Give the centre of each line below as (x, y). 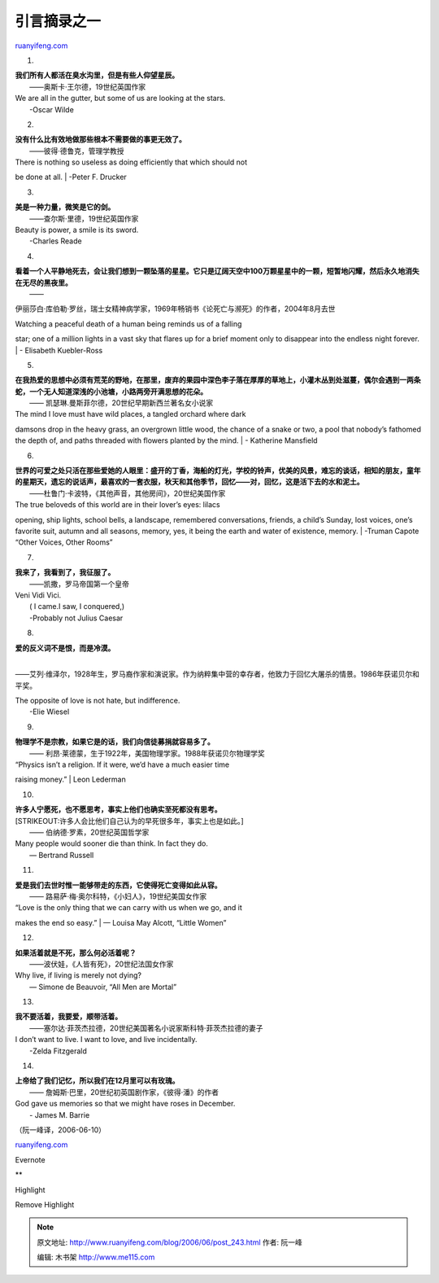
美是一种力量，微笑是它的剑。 (65, 207)
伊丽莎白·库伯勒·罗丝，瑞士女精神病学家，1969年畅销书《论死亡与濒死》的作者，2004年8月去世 (175, 309)
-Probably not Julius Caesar (76, 618)
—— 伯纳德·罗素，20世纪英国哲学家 (89, 832)
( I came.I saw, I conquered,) (77, 606)
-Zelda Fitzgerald (58, 1051)
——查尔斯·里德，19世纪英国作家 (84, 218)
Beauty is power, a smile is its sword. (77, 230)
